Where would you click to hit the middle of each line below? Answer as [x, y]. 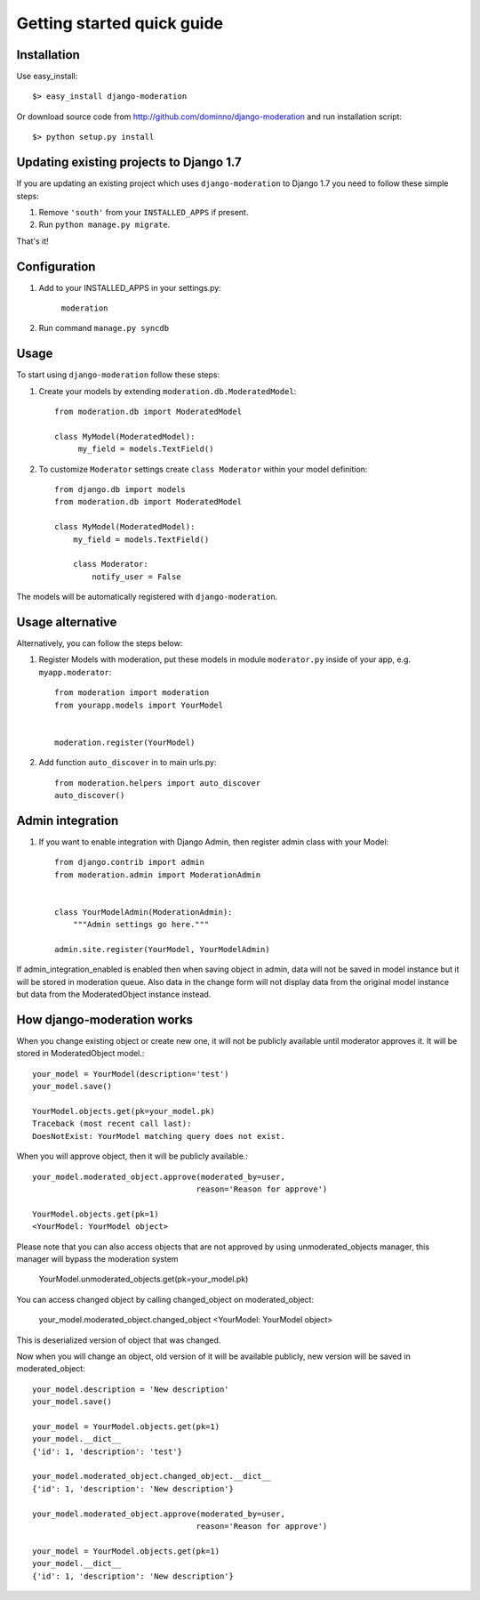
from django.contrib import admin [129, 862]
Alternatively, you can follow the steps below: [100, 643]
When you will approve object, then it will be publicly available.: [132, 1156]
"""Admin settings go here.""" [141, 925]
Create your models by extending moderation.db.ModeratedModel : [168, 391]
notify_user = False [136, 577]
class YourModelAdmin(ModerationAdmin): [144, 912]
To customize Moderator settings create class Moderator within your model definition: [203, 469]
